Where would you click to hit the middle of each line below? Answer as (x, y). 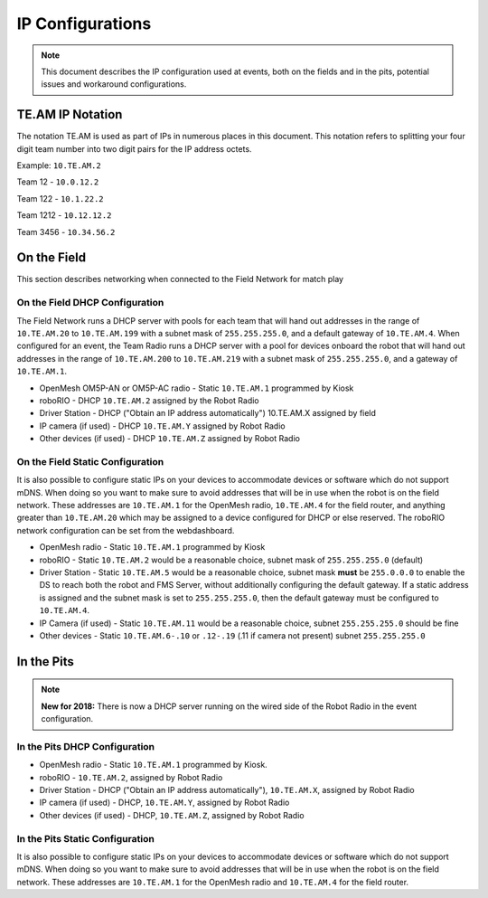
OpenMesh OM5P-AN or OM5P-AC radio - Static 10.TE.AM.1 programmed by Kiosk (197, 388)
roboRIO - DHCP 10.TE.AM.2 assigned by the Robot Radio (149, 400)
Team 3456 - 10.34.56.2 (66, 232)
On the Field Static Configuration (90, 461)
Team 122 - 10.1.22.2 (60, 198)
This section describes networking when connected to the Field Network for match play (180, 279)
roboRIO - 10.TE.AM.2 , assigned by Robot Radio (131, 777)
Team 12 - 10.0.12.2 (58, 182)
